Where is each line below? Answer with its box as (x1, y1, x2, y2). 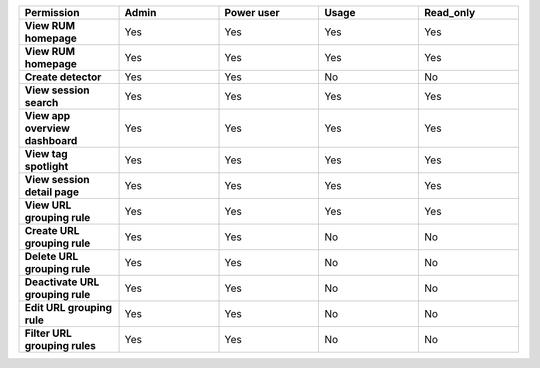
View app (24, 109, 71, 122)
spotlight (24, 160, 69, 173)
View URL (24, 198, 72, 212)
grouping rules (24, 339, 97, 352)
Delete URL (24, 250, 79, 263)
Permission (24, 6, 80, 19)
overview (24, 121, 70, 135)
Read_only (423, 6, 476, 19)
